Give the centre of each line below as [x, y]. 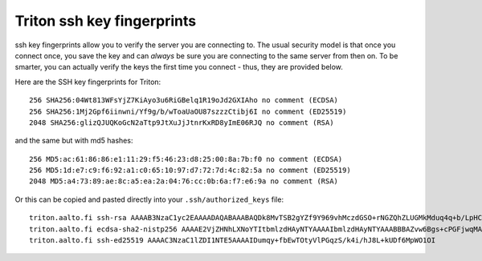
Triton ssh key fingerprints [106, 21]
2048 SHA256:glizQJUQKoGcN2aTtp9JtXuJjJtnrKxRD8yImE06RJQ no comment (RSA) [182, 122]
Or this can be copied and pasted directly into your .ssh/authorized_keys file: [149, 199]
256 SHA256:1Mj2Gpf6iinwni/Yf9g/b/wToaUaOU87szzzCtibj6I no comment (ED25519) [188, 111]
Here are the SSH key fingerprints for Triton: [88, 82]
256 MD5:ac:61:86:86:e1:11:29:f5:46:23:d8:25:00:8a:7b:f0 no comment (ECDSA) [186, 159]
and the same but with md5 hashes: [74, 141]
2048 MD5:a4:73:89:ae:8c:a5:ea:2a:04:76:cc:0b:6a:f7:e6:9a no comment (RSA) [184, 181]
